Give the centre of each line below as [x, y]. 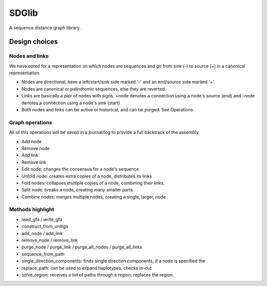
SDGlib [23, 13]
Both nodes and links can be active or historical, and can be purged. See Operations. [108, 110]
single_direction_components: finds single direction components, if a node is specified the [113, 261]
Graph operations [31, 122]
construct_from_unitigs [45, 226]
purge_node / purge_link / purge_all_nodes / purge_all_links [82, 247]
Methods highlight [32, 209]
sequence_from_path [43, 254]
